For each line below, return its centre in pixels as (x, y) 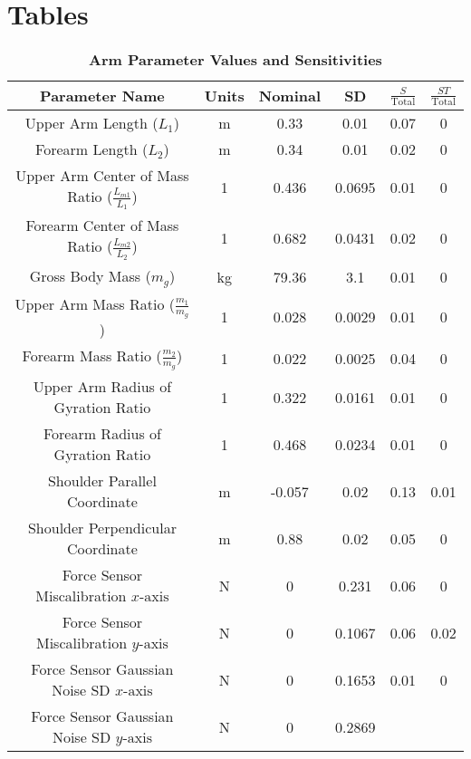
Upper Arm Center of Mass (102, 176)
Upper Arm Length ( (91, 123)
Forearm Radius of (102, 434)
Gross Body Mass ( (90, 275)
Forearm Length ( (92, 149)
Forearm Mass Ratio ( (92, 355)
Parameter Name (102, 96)
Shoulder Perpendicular (102, 528)
